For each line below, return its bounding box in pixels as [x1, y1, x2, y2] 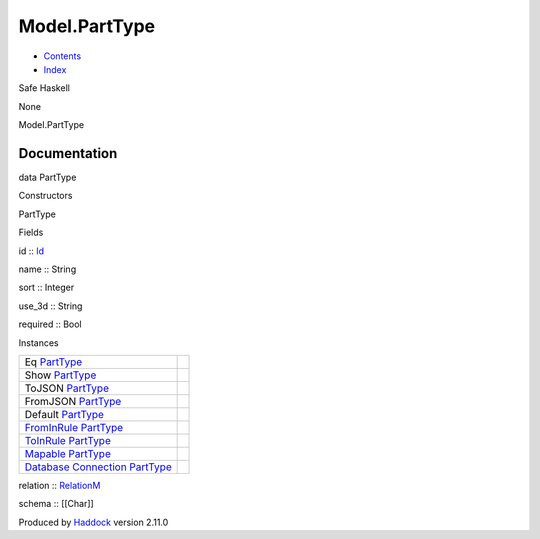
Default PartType [24, 407, 105, 421]
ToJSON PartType [24, 381, 110, 395]
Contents [43, 50, 82, 62]
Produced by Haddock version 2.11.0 [18, 516, 169, 528]
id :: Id [18, 245, 45, 257]
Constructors [18, 190, 73, 202]
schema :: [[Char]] [18, 498, 94, 510]
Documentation [18, 145, 118, 162]
